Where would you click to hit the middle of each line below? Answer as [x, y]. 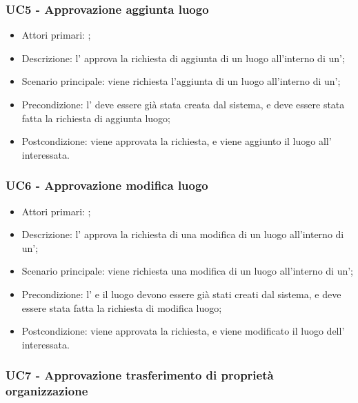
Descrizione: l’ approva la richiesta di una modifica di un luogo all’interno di [183, 234]
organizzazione [47, 391]
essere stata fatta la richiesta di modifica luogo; [122, 307]
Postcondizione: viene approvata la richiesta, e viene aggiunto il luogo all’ [177, 141]
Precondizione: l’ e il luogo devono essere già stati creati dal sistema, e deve [181, 294]
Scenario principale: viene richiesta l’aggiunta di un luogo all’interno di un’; [181, 81]
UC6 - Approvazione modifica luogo [107, 185]
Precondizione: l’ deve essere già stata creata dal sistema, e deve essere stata [183, 104]
